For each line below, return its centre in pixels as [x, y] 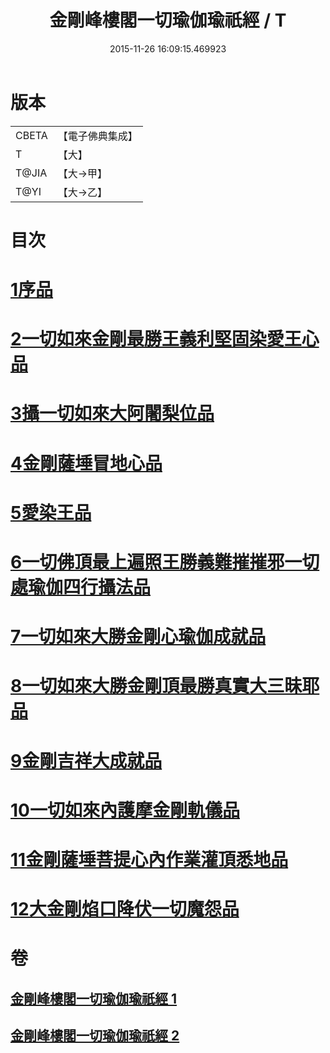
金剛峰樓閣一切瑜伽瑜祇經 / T [168, 20]
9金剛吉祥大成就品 [86, 760]
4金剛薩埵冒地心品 [86, 463]
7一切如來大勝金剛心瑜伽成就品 [138, 637]
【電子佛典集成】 [97, 136]
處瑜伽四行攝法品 [81, 587]
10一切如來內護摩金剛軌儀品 [125, 810]
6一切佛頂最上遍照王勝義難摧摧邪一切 [165, 562]
